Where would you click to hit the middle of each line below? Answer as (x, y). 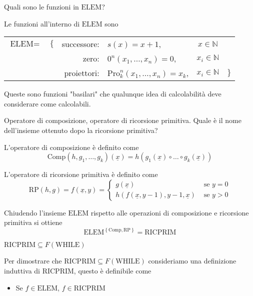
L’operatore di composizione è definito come (71, 147)
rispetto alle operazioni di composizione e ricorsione (170, 212)
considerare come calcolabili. (47, 103)
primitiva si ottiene (33, 222)
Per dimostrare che (33, 261)
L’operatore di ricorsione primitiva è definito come (81, 174)
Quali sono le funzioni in (41, 6)
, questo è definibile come (112, 270)
